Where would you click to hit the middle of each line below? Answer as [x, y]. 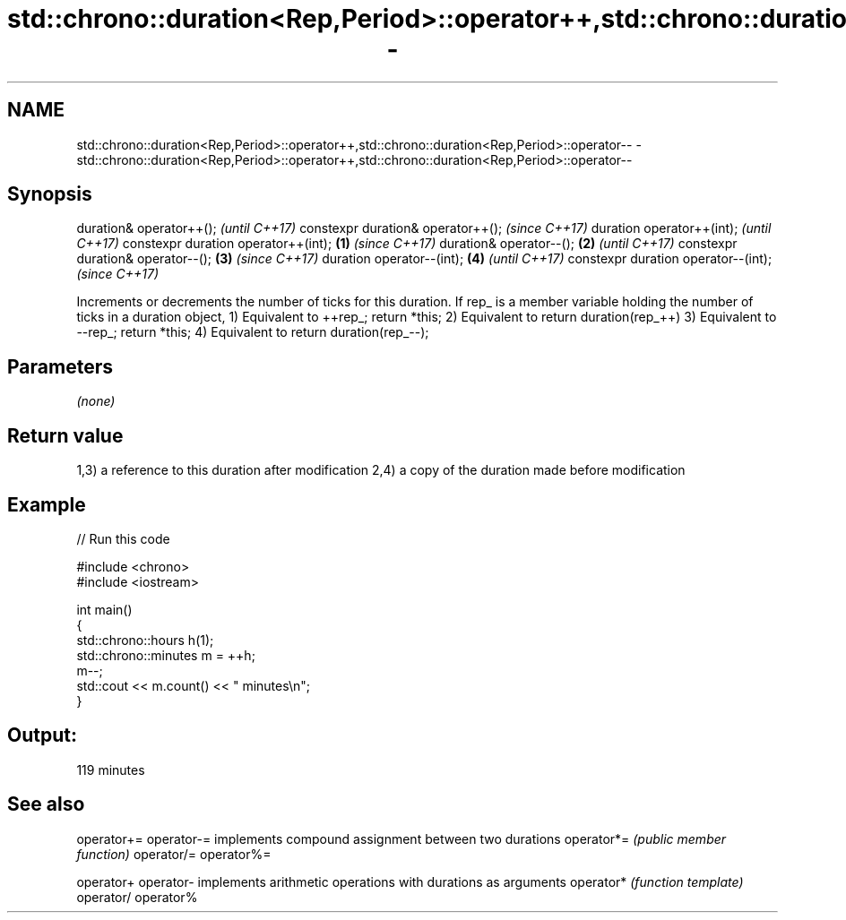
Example [47, 504]
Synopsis [50, 194]
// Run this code [123, 538]
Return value [65, 435]
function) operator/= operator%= [174, 854]
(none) [96, 401]
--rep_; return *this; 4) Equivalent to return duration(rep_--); [253, 332]
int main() [104, 609]
